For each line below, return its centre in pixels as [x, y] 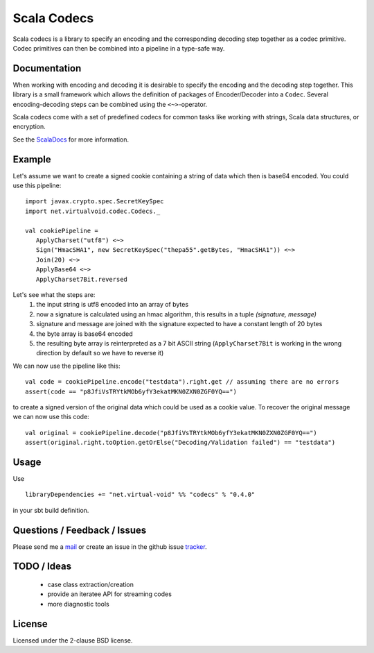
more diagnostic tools [79, 604]
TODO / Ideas [42, 567]
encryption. [29, 127]
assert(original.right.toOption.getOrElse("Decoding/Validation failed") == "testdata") [180, 443]
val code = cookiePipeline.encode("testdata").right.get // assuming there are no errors [182, 382]
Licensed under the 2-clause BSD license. [73, 640]
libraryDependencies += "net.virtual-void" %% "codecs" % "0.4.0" [140, 495]
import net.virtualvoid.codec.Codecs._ [93, 211]
